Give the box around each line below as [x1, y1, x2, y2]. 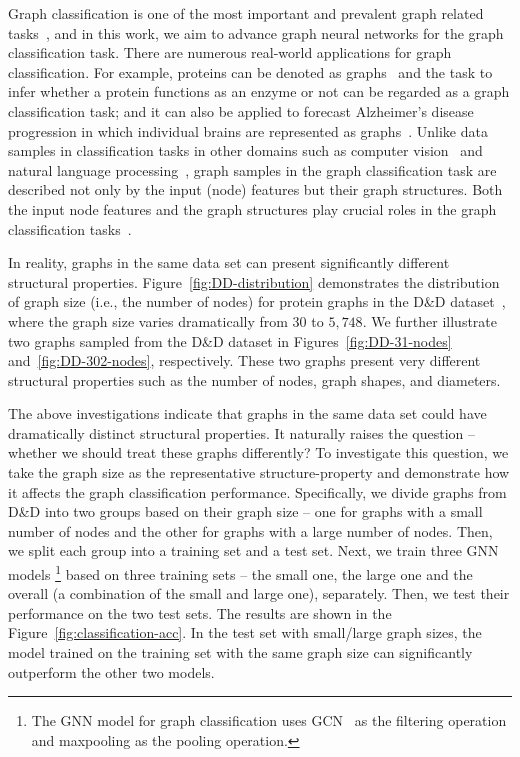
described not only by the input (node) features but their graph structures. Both [8, 179, 503, 200]
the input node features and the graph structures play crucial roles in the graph [8, 198, 497, 219]
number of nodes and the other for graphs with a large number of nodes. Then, [8, 520, 493, 541]
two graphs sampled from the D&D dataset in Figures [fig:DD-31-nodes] [8, 330, 452, 351]
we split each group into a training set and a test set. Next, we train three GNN [8, 540, 499, 561]
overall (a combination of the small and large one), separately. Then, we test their [8, 583, 510, 604]
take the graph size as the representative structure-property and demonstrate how [8, 462, 510, 483]
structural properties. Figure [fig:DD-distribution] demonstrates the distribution [8, 271, 500, 292]
